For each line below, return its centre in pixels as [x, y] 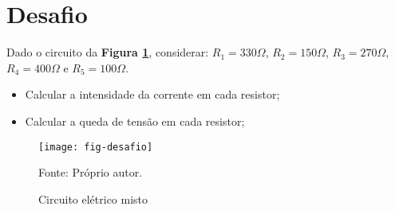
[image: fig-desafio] [96, 147]
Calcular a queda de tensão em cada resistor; [135, 121]
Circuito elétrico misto [93, 198]
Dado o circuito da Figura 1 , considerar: [108, 52]
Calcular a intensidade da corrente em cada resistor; [152, 94]
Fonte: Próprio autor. [91, 172]
